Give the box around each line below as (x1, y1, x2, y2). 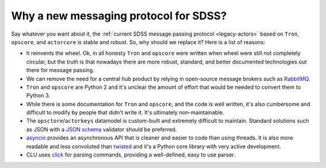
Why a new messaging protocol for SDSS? (11, 9, 227, 22)
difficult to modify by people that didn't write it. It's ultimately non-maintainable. (26, 109, 225, 116)
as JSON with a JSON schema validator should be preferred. (26, 126, 177, 133)
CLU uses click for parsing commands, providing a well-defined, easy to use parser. (26, 151, 235, 158)
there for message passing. (26, 66, 95, 74)
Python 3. (26, 92, 51, 99)
